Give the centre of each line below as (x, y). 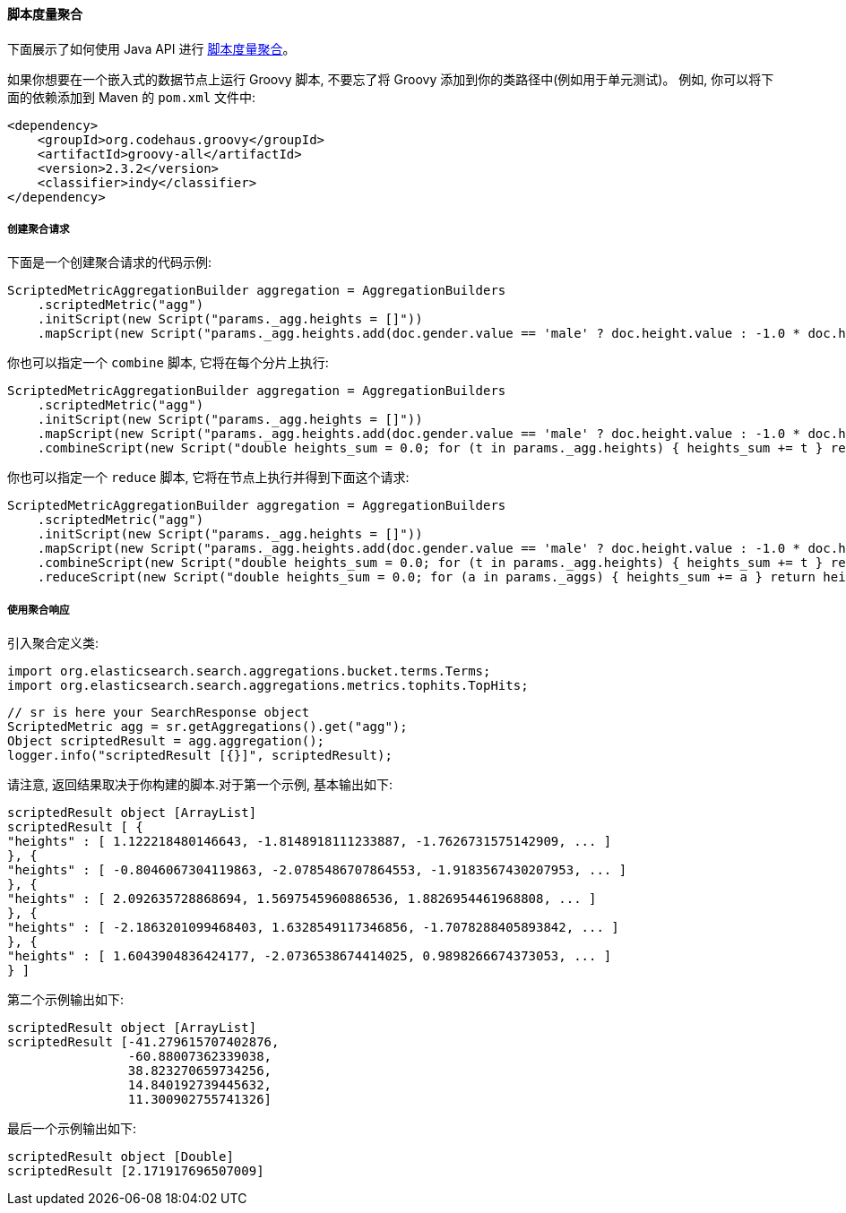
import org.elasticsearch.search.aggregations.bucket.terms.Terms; (249, 671)
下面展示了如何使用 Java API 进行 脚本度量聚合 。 (151, 48)
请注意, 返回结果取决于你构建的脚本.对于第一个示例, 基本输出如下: (200, 785)
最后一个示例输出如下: (72, 1129)
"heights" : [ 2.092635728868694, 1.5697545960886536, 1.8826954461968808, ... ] (302, 899)
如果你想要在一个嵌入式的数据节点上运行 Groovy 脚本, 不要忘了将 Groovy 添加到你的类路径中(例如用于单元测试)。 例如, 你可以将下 (391, 79)
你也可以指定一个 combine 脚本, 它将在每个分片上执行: (168, 363)
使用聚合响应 (39, 610)
